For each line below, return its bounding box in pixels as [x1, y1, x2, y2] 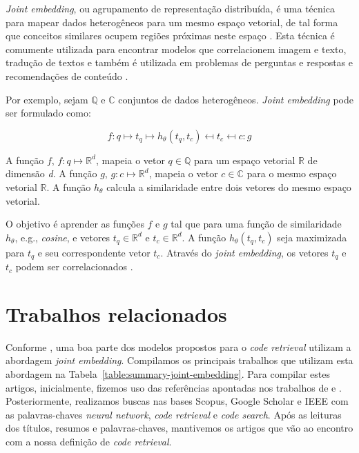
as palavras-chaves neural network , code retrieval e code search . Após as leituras [6, 407, 342, 421]
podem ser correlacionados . [15, 259, 133, 274]
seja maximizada [277, 230, 347, 244]
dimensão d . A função [6, 166, 97, 181]
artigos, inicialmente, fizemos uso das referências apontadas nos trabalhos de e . [6, 380, 342, 394]
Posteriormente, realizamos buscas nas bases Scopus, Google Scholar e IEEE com [6, 394, 349, 408]
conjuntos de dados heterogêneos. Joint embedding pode [118, 92, 354, 106]
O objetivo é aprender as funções [6, 217, 144, 231]
